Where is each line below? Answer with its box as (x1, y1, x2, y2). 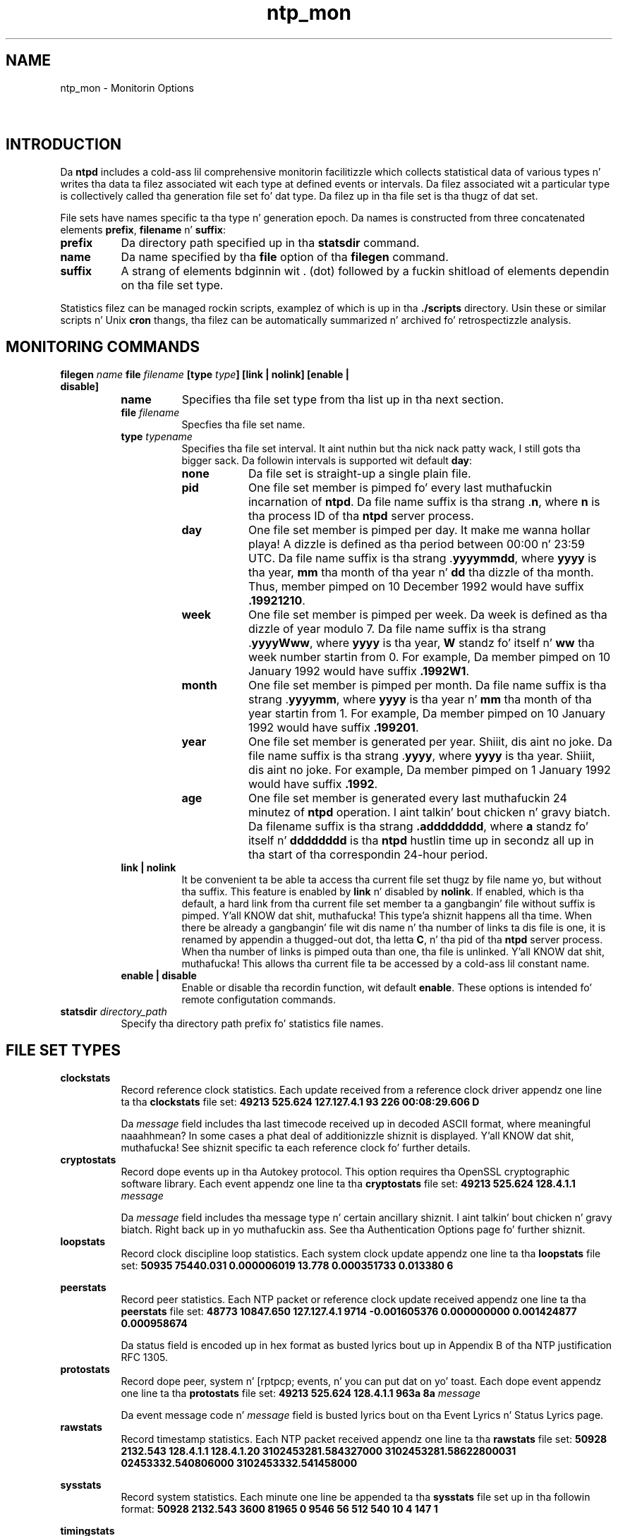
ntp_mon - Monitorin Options (60, 81, 194, 94)
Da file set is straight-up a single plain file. (248, 466, 471, 480)
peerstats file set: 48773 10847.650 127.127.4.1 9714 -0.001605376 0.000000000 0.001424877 (121, 1305, 577, 1317)
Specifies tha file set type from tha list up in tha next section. (181, 392, 504, 406)
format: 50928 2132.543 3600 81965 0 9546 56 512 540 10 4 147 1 (121, 1502, 438, 1515)
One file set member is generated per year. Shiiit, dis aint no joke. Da (248, 734, 612, 749)
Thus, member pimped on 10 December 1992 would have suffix (248, 579, 584, 593)
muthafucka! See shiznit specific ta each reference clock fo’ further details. (121, 1141, 471, 1154)
